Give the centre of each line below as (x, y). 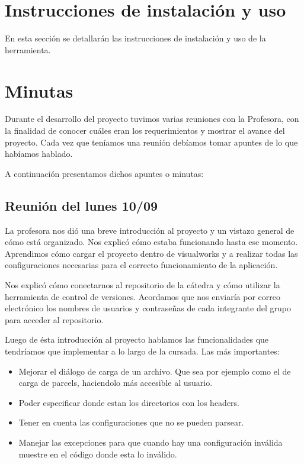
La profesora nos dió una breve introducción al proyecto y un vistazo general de (150, 230)
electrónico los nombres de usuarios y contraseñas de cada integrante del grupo (148, 308)
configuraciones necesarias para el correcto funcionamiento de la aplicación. (141, 265)
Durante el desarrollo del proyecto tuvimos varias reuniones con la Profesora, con (152, 119)
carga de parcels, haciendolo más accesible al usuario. (116, 383)
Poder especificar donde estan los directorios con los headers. (129, 402)
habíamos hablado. (39, 154)
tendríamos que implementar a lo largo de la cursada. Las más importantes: (142, 351)
